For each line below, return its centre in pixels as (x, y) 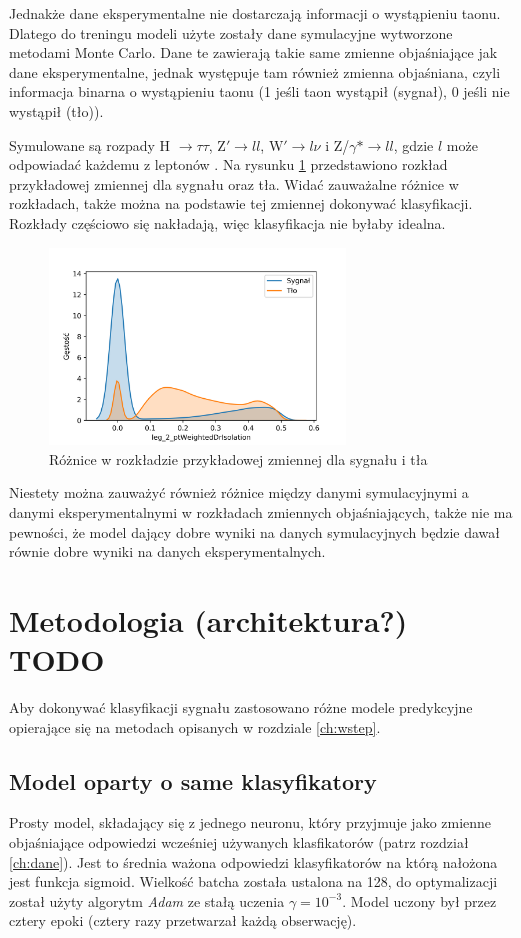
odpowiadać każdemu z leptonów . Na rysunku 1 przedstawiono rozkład (228, 164)
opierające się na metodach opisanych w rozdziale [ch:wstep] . (195, 726)
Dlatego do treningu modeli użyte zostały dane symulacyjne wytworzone (231, 32)
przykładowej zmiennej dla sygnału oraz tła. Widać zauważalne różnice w (234, 183)
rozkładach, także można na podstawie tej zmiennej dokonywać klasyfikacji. (241, 203)
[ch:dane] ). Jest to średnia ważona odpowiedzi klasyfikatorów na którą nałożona (253, 861)
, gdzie (413, 144)
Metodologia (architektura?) (208, 619)
